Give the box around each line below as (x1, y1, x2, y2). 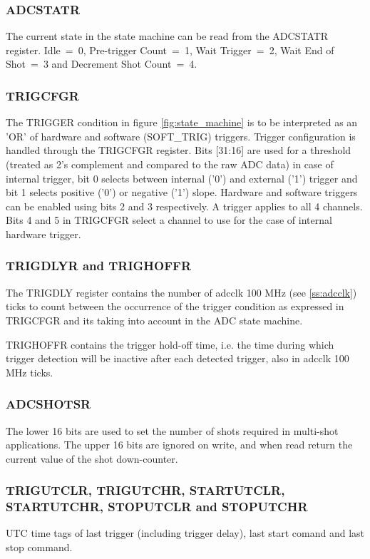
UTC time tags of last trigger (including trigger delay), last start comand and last (6, 525, 365, 540)
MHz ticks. (6, 364, 53, 379)
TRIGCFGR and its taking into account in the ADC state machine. (6, 312, 303, 327)
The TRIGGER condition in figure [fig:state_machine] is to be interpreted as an (6, 115, 358, 130)
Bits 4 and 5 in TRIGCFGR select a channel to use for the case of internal (6, 212, 332, 227)
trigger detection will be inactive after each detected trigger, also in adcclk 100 (6, 351, 349, 366)
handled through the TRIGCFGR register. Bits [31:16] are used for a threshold (6, 143, 351, 158)
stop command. (6, 540, 73, 555)
